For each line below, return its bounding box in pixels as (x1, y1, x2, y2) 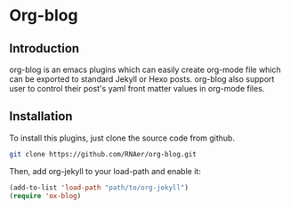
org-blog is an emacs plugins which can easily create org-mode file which (9, 64, 282, 75)
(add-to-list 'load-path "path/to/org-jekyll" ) (9, 183, 189, 192)
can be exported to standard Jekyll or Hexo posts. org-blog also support (9, 74, 275, 84)
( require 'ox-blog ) (9, 191, 82, 200)
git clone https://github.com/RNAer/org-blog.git (9, 149, 197, 158)
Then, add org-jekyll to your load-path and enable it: (9, 165, 202, 176)
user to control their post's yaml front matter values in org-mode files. (9, 84, 265, 93)
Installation (9, 109, 73, 125)
